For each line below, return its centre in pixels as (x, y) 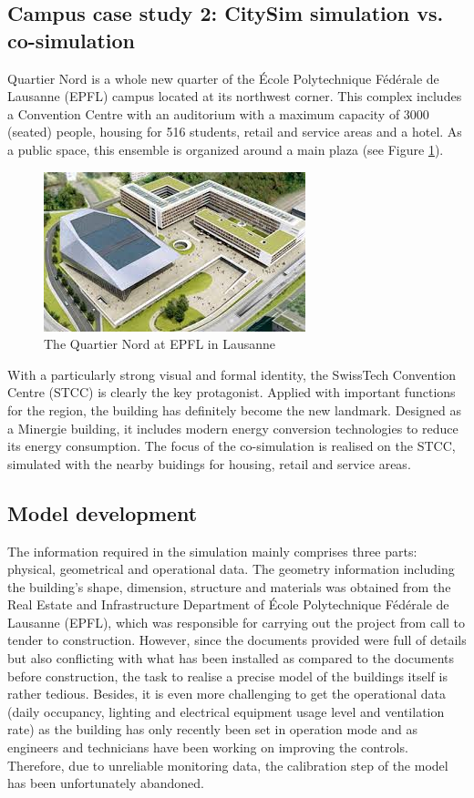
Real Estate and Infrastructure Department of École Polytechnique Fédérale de (228, 604)
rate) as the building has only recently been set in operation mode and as (212, 729)
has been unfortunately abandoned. (106, 783)
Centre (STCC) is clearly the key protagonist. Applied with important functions (232, 392)
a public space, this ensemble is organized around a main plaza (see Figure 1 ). (226, 149)
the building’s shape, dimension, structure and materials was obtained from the (229, 586)
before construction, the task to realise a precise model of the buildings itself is (227, 675)
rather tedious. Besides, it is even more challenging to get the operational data (227, 694)
